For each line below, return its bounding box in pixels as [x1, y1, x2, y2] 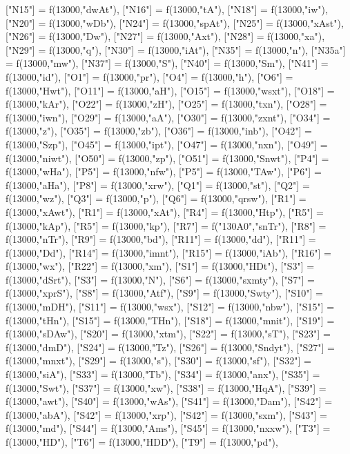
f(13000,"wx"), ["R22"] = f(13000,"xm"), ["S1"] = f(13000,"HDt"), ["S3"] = [6, 259, 315, 273]
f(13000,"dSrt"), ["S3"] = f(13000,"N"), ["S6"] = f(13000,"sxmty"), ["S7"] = [6, 272, 315, 286]
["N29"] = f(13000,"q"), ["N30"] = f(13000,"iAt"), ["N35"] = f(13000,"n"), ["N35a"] [6, 42, 346, 57]
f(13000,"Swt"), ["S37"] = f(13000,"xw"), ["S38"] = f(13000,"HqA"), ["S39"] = [6, 380, 327, 395]
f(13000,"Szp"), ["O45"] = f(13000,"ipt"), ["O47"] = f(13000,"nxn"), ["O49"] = [6, 137, 328, 151]
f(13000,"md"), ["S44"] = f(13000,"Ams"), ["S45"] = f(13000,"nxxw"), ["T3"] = [6, 421, 331, 435]
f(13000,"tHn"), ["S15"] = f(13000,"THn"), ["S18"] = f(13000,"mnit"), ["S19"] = [6, 313, 335, 327]
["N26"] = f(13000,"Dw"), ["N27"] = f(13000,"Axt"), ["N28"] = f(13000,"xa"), [6, 29, 325, 43]
